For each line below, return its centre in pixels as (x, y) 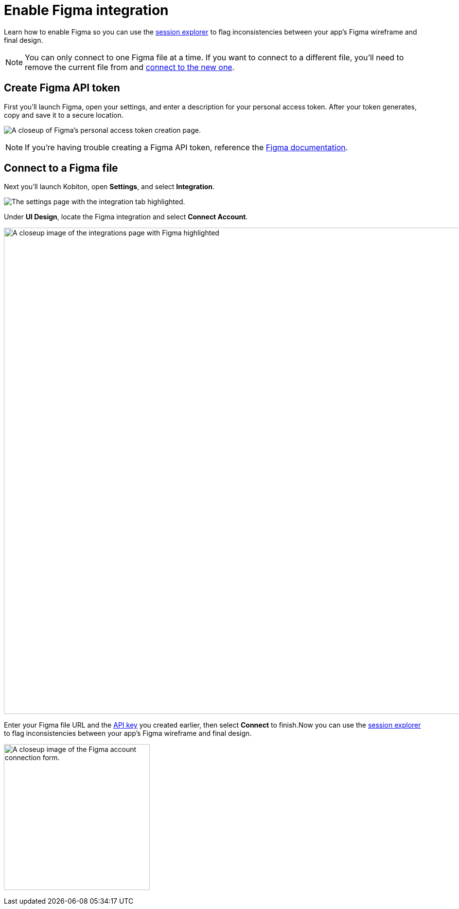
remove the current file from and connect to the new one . (130, 67)
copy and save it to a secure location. (64, 115)
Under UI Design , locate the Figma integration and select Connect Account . (126, 217)
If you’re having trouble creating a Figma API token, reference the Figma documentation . (186, 147)
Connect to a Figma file (61, 168)
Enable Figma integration (86, 10)
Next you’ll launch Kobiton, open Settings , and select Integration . (109, 187)
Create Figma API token (62, 88)
